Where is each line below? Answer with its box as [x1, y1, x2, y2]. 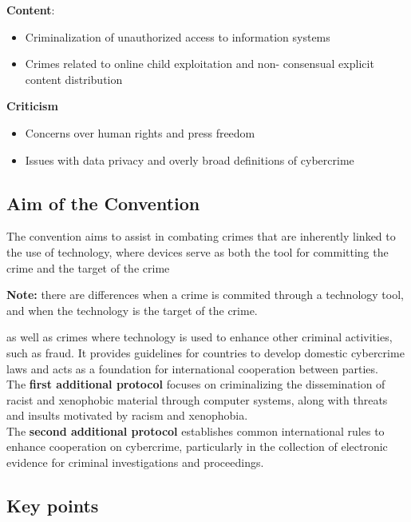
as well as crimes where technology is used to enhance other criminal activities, [6, 329, 393, 345]
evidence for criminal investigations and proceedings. [6, 454, 264, 471]
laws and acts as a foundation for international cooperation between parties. [6, 360, 378, 377]
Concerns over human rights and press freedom [25, 124, 255, 141]
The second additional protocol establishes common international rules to [6, 422, 385, 439]
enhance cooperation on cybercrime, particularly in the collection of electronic [6, 438, 388, 455]
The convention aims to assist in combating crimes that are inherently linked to [6, 228, 396, 245]
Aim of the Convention [6, 190, 200, 215]
